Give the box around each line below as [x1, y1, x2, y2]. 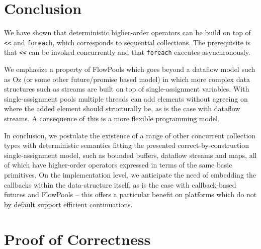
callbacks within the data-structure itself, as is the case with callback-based [4, 179, 236, 190]
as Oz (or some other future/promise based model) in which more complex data [4, 73, 250, 84]
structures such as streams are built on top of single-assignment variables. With [4, 84, 249, 94]
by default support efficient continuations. [4, 199, 133, 209]
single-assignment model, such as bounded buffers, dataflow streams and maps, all [4, 149, 257, 160]
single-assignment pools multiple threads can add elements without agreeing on [4, 93, 248, 104]
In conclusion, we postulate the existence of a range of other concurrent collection [4, 130, 256, 140]
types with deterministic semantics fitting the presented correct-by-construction [4, 140, 249, 150]
